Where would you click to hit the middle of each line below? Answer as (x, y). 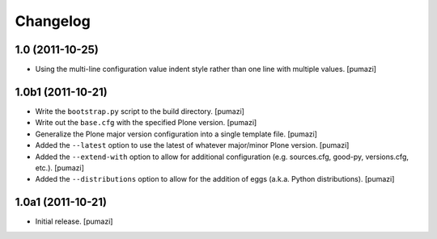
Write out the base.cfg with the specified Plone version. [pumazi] (146, 123)
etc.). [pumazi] (60, 168)
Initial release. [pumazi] (74, 221)
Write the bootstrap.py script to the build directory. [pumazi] (140, 111)
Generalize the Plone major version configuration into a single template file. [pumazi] (176, 134)
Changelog (53, 21)
